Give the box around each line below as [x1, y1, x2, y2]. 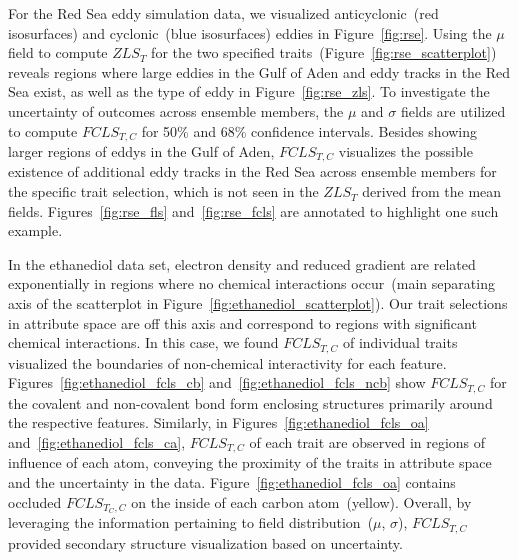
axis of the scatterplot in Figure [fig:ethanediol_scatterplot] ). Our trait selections [8, 293, 508, 314]
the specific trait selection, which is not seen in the [8, 181, 319, 202]
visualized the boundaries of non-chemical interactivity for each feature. [8, 352, 447, 373]
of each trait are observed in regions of [249, 431, 486, 452]
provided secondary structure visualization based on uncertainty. [8, 532, 403, 553]
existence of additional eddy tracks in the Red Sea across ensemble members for [8, 161, 497, 182]
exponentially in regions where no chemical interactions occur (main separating [8, 273, 495, 294]
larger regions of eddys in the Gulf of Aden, [8, 141, 275, 162]
